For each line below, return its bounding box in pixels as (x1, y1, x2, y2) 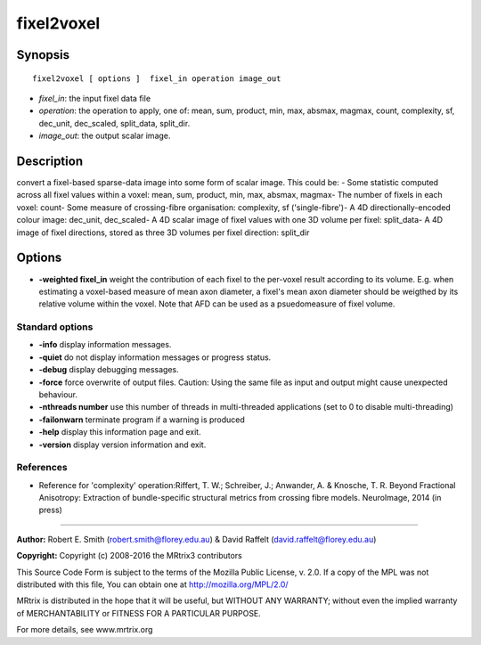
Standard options (16, 321, 94, 333)
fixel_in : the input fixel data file (38, 93, 151, 103)
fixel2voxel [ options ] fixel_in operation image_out (32, 73, 281, 84)
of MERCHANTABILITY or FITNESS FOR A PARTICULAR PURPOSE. (16, 608, 262, 618)
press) (38, 504, 62, 516)
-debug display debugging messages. (38, 364, 180, 375)
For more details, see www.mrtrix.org (16, 625, 153, 635)
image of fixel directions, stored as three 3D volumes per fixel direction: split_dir (16, 227, 310, 238)
